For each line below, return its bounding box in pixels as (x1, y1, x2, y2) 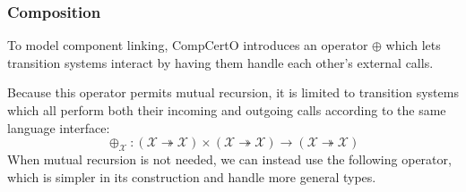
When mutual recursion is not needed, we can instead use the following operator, (7, 149, 452, 168)
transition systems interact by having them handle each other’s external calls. (7, 53, 434, 71)
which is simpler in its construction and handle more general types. (7, 167, 376, 186)
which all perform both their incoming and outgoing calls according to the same (7, 101, 446, 119)
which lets (385, 36, 441, 54)
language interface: (7, 118, 110, 137)
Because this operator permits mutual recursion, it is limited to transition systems (7, 83, 459, 102)
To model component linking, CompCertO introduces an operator (7, 36, 368, 54)
